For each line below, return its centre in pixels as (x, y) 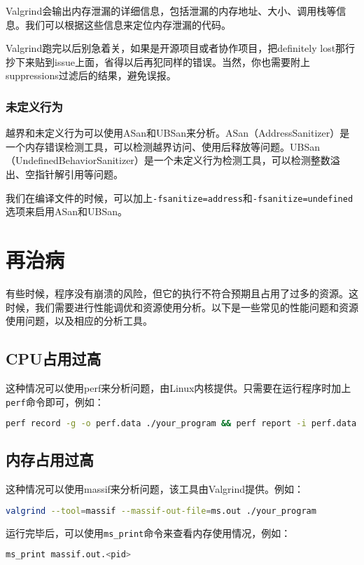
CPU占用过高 (54, 359)
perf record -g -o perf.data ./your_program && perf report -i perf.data (181, 424)
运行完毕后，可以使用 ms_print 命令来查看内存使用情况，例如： (148, 532)
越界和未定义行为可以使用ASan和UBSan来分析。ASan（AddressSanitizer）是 (178, 133)
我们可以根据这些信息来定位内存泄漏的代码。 (128, 24)
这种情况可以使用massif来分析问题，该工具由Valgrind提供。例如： (155, 489)
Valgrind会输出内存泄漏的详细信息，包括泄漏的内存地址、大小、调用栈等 (171, 11)
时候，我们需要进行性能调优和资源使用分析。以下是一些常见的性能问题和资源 (182, 307)
